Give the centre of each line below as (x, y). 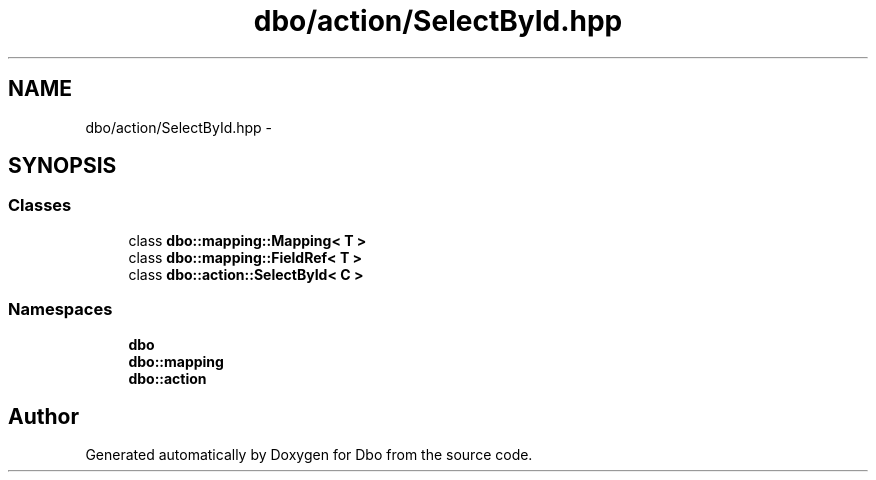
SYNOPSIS (62, 166)
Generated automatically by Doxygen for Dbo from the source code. (309, 455)
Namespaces (60, 309)
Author (43, 416)
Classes (40, 205)
